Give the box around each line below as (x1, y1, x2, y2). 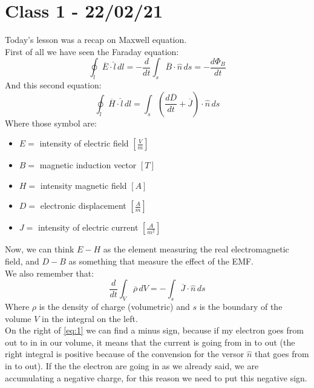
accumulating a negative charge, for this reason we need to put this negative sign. (5, 371, 307, 384)
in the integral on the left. (42, 312, 138, 324)
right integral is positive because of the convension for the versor (5, 347, 244, 360)
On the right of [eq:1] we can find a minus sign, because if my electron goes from (5, 324, 304, 337)
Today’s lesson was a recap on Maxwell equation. (5, 33, 187, 46)
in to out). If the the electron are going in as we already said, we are (5, 360, 259, 372)
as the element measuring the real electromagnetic (103, 243, 289, 255)
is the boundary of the (199, 300, 283, 313)
